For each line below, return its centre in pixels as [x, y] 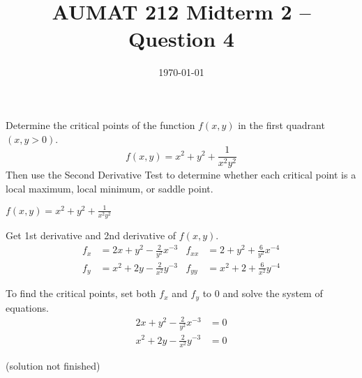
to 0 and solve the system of [263, 293]
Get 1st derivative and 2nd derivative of [91, 235]
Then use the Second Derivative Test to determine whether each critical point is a [181, 175]
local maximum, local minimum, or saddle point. [110, 188]
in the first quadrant [281, 124]
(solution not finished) [53, 365]
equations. [27, 307]
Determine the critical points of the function [100, 124]
